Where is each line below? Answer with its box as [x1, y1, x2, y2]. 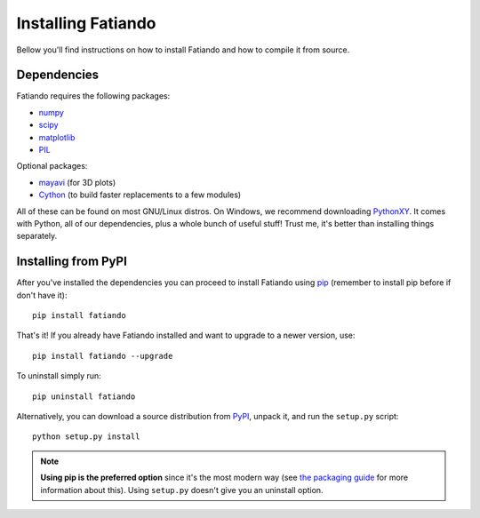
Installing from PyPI [16, 254, 128, 269]
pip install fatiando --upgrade [32, 351, 173, 361]
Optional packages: [16, 161, 88, 171]
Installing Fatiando [16, 13, 156, 33]
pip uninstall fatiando [32, 391, 136, 402]
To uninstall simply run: [16, 371, 101, 381]
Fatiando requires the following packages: [16, 91, 171, 101]
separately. [16, 231, 58, 242]
